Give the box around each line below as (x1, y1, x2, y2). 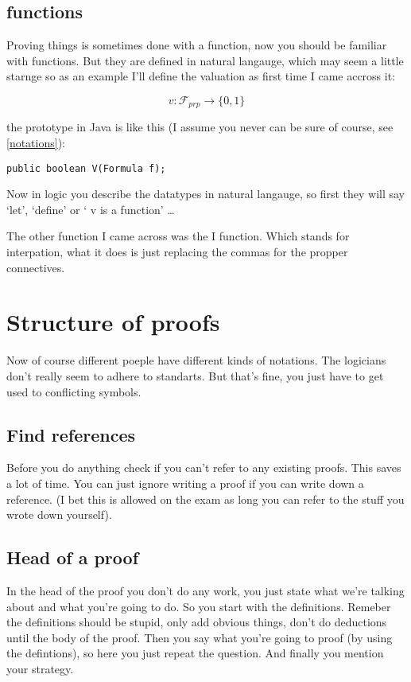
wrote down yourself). (6, 506, 112, 523)
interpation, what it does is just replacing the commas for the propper (6, 244, 348, 260)
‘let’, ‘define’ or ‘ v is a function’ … (6, 201, 175, 217)
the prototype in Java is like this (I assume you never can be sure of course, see (6, 119, 394, 135)
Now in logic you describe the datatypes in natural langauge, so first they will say (6, 185, 405, 202)
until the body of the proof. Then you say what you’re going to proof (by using (6, 629, 393, 645)
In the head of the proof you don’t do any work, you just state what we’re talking (6, 582, 405, 598)
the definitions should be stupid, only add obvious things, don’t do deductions (6, 614, 387, 630)
